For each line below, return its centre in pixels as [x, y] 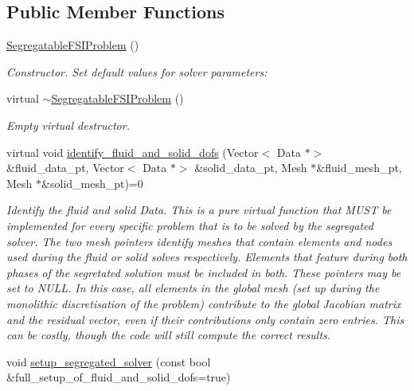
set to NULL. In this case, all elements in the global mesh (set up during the [193, 288]
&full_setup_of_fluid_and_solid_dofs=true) [119, 377]
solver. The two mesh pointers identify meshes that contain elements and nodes [199, 241]
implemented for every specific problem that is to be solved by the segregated [190, 225]
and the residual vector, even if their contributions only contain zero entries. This [205, 319]
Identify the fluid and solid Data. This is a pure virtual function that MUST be [199, 210]
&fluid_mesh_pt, [359, 168]
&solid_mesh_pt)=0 [92, 183]
